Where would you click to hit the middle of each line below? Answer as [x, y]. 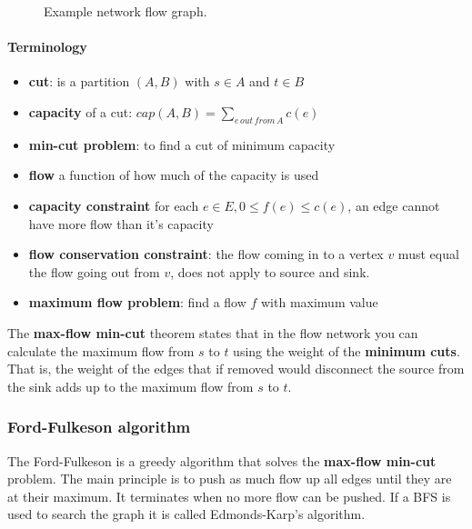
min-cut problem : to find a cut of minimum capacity [182, 144]
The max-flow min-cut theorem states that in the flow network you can [213, 332]
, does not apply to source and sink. [270, 271]
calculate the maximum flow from [101, 350]
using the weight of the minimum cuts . [346, 350]
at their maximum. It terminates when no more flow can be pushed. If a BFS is [229, 496]
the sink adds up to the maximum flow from [131, 386]
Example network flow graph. [126, 11]
